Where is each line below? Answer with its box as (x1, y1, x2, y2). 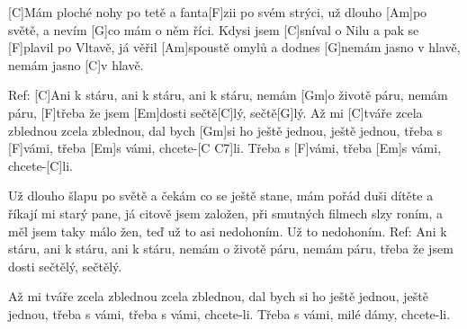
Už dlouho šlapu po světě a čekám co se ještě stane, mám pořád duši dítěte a (8, 186, 434, 205)
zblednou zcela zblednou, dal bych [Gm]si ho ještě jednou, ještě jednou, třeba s (8, 120, 443, 139)
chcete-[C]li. (8, 156, 73, 174)
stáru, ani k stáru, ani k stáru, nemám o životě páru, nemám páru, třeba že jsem (8, 239, 454, 258)
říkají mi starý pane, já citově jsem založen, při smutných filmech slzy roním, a (8, 203, 444, 222)
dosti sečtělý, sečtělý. (8, 256, 122, 275)
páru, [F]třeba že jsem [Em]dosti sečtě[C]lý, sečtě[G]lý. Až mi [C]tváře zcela (8, 102, 423, 121)
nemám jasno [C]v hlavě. (8, 55, 144, 74)
